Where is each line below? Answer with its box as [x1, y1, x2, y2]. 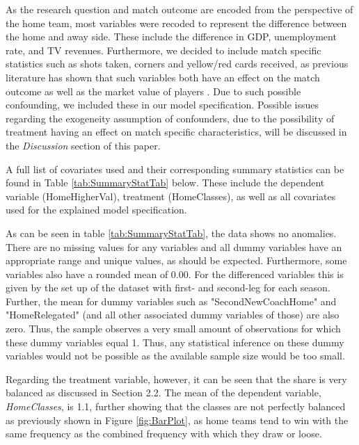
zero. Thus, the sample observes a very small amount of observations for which [6, 321, 341, 336]
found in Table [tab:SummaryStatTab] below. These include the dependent [6, 175, 325, 190]
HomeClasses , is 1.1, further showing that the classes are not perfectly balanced [6, 399, 346, 414]
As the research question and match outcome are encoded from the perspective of [6, 2, 353, 16]
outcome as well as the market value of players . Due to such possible [6, 83, 301, 98]
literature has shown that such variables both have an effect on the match [6, 70, 320, 84]
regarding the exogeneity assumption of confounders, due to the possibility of [6, 111, 335, 125]
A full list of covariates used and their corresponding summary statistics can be [6, 161, 344, 176]
